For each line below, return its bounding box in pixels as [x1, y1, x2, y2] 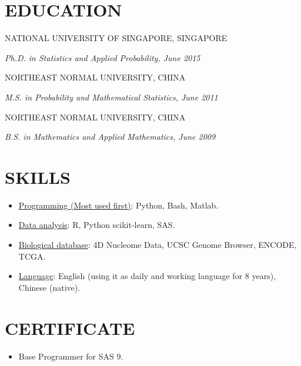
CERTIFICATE [5, 315, 135, 340]
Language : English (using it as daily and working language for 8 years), [18, 270, 276, 282]
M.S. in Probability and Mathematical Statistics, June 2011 [5, 90, 218, 103]
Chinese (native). [18, 281, 81, 293]
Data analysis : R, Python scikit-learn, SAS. [18, 219, 175, 231]
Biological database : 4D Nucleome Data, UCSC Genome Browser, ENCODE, [18, 239, 297, 250]
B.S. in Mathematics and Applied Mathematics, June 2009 [5, 130, 216, 143]
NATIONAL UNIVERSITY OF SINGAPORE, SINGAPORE [5, 32, 228, 44]
